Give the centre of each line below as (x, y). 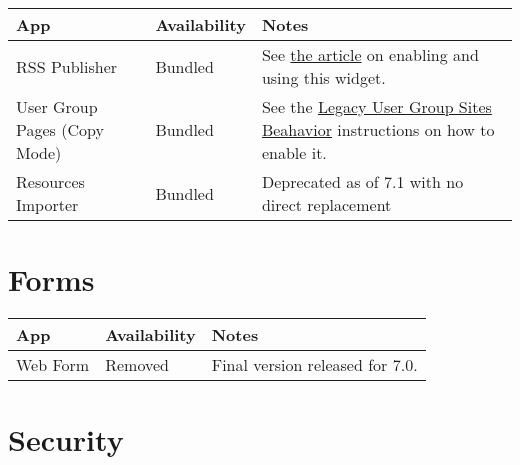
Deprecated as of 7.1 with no (362, 181)
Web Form (53, 365)
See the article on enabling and (370, 54)
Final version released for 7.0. (314, 365)
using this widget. (323, 77)
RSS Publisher (67, 66)
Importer (47, 204)
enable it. (294, 152)
